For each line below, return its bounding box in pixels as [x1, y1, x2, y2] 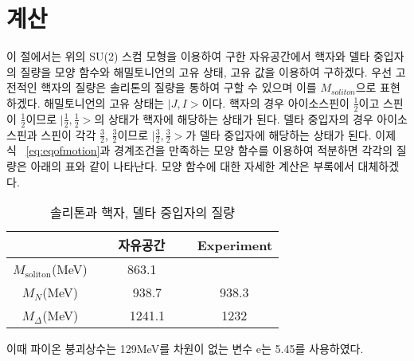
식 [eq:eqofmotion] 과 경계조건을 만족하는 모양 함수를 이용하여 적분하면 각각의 [6, 142, 393, 159]
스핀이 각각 [41, 126, 96, 143]
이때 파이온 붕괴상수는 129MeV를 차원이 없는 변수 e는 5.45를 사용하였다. [6, 340, 364, 357]
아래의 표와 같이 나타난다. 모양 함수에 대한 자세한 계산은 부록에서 [30, 157, 354, 174]
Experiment [197, 235, 273, 254]
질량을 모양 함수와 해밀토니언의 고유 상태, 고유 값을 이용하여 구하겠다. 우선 [20, 63, 393, 80]
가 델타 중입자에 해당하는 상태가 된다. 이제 [186, 126, 396, 143]
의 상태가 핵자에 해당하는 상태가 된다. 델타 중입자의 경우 [94, 110, 373, 127]
